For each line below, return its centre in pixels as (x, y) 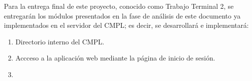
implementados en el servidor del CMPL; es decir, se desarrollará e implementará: (126, 25)
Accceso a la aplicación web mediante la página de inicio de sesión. (115, 58)
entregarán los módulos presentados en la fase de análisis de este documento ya (122, 15)
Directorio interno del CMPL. (60, 41)
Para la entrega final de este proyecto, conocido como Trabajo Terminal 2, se (119, 6)
